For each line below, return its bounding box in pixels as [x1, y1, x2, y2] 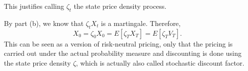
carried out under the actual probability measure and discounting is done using [4, 48, 242, 58]
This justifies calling [4, 1, 64, 11]
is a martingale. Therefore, [101, 18, 181, 28]
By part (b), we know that [4, 18, 84, 28]
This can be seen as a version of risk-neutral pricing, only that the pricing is [4, 38, 233, 48]
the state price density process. [74, 1, 167, 11]
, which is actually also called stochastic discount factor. [76, 57, 245, 68]
